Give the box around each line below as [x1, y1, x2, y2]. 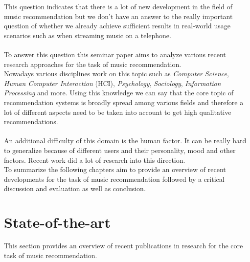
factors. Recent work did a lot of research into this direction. [4, 154, 185, 165]
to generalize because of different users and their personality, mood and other [4, 145, 236, 155]
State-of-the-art [4, 212, 111, 232]
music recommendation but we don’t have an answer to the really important [4, 11, 233, 21]
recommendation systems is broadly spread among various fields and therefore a [4, 97, 244, 107]
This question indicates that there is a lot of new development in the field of [4, 1, 232, 11]
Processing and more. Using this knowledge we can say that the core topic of [4, 87, 234, 98]
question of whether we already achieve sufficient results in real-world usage [4, 21, 230, 31]
